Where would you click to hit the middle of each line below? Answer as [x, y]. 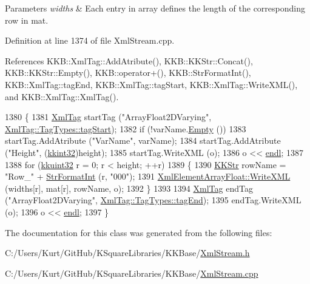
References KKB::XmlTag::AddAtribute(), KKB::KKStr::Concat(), [129, 60]
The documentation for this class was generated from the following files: [139, 232]
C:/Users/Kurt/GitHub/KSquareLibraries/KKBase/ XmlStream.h [127, 253]
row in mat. [27, 20]
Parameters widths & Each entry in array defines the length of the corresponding [155, 8]
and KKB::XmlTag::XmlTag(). [62, 96]
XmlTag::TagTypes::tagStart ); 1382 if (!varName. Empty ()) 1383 [126, 128]
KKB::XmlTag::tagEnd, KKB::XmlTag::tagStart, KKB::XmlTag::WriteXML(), [151, 84]
